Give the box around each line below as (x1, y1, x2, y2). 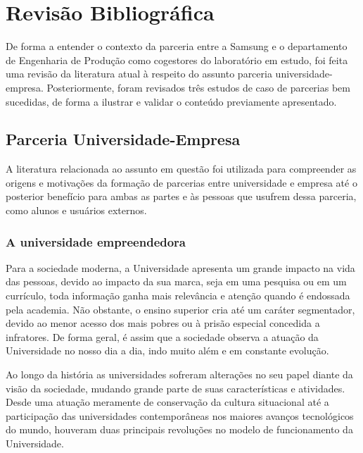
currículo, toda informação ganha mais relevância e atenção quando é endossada (6, 288, 350, 303)
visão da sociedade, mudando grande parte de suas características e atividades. (6, 380, 345, 395)
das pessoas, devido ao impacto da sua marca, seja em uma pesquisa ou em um (6, 274, 347, 289)
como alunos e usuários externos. (6, 203, 147, 218)
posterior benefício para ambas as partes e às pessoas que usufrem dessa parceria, (6, 189, 357, 204)
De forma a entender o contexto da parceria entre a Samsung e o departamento (6, 39, 348, 54)
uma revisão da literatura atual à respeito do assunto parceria (6, 66, 272, 81)
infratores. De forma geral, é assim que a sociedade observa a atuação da (6, 329, 319, 344)
